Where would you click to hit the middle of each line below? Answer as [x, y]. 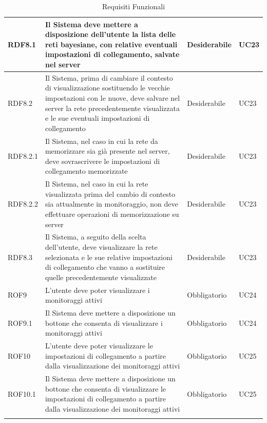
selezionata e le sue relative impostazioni [109, 257]
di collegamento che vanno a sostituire [105, 267]
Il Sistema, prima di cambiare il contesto [109, 77]
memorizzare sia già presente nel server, [107, 151]
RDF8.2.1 [23, 156]
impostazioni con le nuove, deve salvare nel [112, 98]
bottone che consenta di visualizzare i [104, 323]
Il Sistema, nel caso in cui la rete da [101, 141]
